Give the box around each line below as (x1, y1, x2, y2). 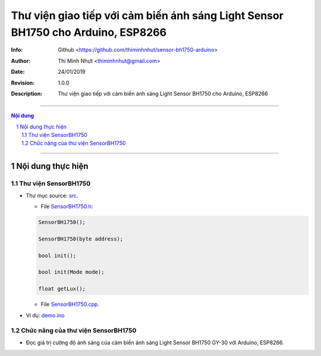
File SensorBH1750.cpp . (40, 301, 99, 308)
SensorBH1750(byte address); (38, 235, 124, 242)
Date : (11, 68, 25, 76)
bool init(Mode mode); (38, 268, 105, 276)
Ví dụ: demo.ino (26, 311, 65, 318)
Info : (11, 46, 23, 54)
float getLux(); (38, 286, 86, 292)
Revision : (11, 79, 35, 86)
